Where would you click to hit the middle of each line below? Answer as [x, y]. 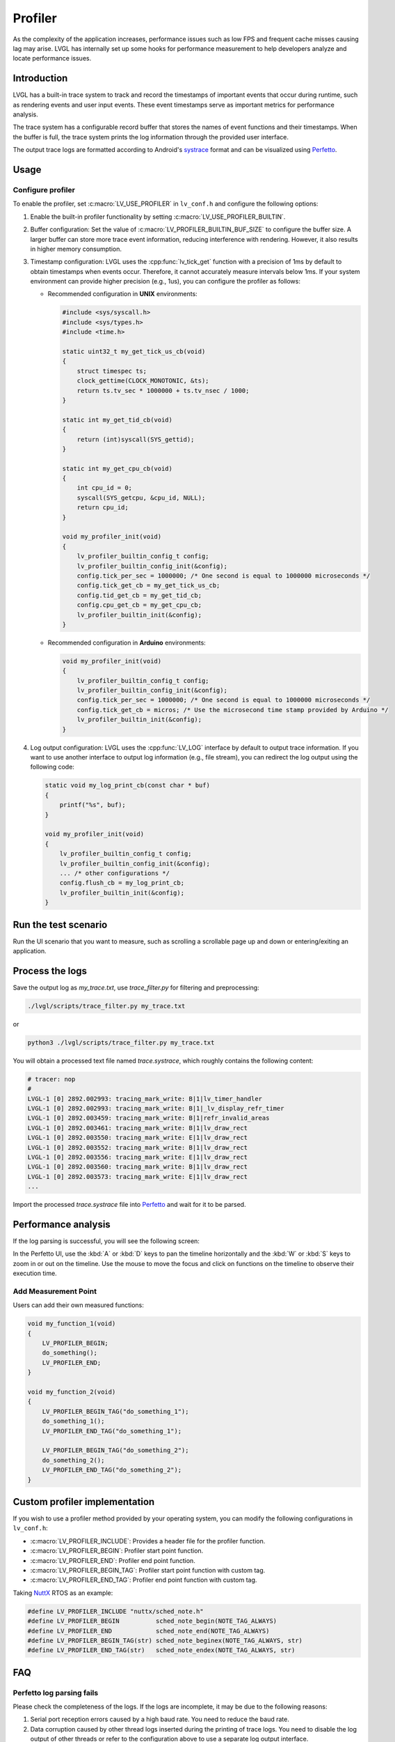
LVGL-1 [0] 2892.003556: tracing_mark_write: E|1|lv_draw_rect [138, 1157]
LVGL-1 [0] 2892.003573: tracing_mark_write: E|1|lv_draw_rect [138, 1177]
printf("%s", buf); [93, 805]
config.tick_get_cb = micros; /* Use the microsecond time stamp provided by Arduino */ [233, 710]
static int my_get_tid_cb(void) [118, 419]
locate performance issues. [52, 59]
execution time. [35, 1273]
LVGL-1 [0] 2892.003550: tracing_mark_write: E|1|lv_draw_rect [138, 1138]
